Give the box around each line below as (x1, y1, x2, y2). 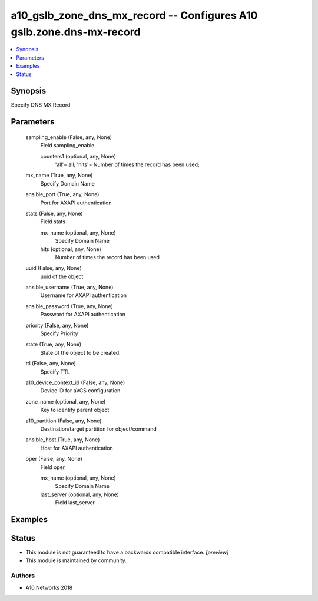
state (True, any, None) (25, 341, 82, 348)
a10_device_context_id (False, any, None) (25, 379, 125, 386)
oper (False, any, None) (25, 455, 82, 463)
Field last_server (55, 499, 95, 506)
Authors (11, 572, 35, 580)
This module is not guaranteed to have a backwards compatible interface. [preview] (25, 549, 229, 556)
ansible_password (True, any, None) (25, 302, 113, 309)
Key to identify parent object (40, 407, 110, 414)
